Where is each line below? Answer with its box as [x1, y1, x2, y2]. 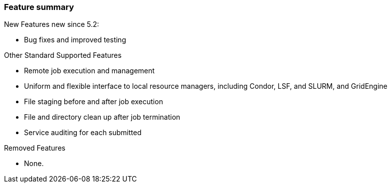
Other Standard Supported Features [4, 51, 122, 60]
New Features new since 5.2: [4, 20, 99, 29]
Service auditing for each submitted [24, 128, 142, 137]
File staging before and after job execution [24, 97, 163, 106]
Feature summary [4, 2, 74, 12]
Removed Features [4, 144, 65, 153]
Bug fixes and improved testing [24, 35, 126, 44]
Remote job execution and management [24, 66, 155, 75]
